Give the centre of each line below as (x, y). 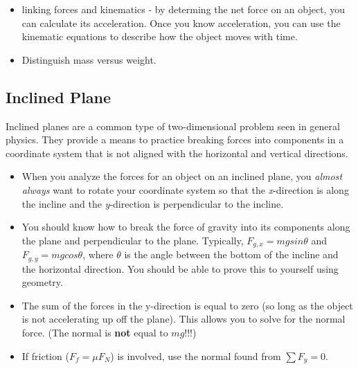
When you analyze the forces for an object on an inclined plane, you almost (182, 176)
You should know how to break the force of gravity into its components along (186, 227)
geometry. (42, 282)
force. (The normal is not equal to (95, 333)
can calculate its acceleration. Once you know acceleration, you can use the (181, 22)
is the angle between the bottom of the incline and (231, 254)
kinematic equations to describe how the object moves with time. (160, 36)
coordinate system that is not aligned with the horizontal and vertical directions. (177, 153)
